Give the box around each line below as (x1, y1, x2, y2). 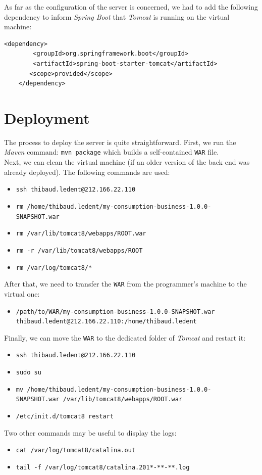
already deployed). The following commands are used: (4, 166, 170, 177)
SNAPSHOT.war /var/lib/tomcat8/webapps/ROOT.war (16, 396, 183, 403)
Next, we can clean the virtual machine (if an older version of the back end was (4, 157, 250, 167)
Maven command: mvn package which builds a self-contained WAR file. (4, 147, 219, 157)
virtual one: (4, 288, 40, 299)
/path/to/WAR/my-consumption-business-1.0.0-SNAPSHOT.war (16, 308, 215, 315)
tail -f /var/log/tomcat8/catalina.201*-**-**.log (16, 464, 190, 471)
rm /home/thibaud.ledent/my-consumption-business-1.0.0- (16, 203, 212, 210)
